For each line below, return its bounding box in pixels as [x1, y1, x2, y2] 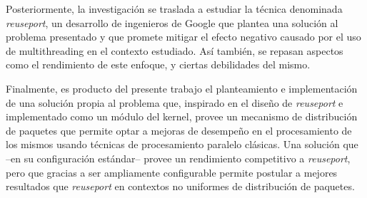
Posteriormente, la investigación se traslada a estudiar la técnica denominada [6, 1, 343, 16]
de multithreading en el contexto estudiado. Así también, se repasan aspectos [6, 43, 343, 58]
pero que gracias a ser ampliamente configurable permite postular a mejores [6, 165, 338, 179]
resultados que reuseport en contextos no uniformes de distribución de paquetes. [6, 179, 355, 194]
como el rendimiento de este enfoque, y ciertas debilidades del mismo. [6, 57, 311, 72]
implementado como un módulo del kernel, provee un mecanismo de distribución [6, 109, 358, 124]
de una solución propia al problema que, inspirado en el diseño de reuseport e [6, 95, 343, 110]
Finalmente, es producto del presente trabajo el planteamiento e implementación [6, 80, 358, 95]
